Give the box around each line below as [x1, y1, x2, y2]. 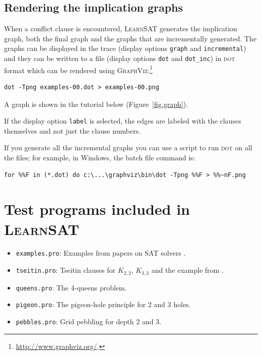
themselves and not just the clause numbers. [4, 125, 141, 136]
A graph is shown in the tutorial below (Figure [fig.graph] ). [4, 98, 188, 109]
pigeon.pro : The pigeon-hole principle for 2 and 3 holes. [16, 299, 191, 310]
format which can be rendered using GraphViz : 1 [4, 63, 153, 75]
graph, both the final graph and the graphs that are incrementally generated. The [4, 33, 256, 43]
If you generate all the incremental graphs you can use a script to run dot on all [4, 142, 252, 153]
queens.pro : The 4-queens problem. [16, 282, 127, 292]
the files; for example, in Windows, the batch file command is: [4, 152, 195, 162]
